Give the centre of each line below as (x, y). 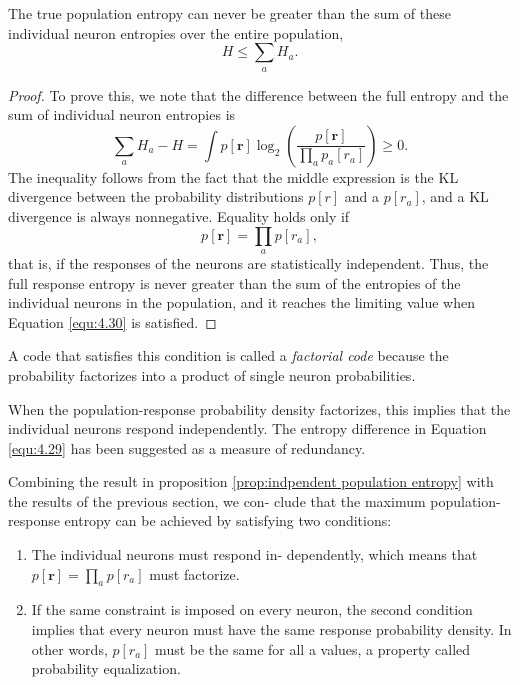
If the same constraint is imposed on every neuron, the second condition (252, 609)
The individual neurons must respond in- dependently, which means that (254, 554)
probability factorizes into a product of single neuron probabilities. (212, 374)
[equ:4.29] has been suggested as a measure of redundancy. (187, 447)
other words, (69, 648)
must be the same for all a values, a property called (313, 648)
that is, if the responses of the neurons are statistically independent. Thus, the (248, 262)
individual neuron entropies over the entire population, (176, 32)
